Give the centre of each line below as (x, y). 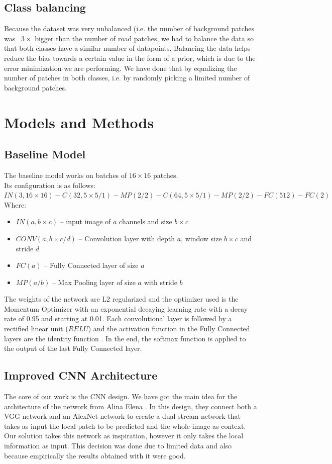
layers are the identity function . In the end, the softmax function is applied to (125, 338)
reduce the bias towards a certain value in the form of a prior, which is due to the (130, 58)
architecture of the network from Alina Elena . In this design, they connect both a (131, 406)
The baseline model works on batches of (66, 175)
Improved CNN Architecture (81, 375)
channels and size (146, 221)
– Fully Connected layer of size (91, 265)
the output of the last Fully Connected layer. (73, 348)
